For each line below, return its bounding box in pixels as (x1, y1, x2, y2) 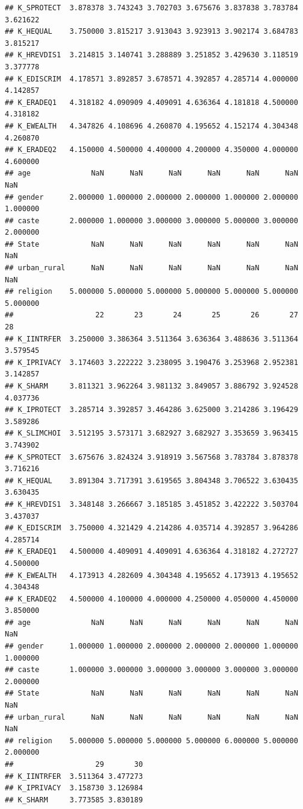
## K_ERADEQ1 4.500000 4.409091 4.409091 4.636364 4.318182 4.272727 (5, 547, 298, 556)
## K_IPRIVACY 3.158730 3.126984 (5, 784, 143, 793)
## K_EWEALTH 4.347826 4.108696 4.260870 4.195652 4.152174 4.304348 (5, 121, 298, 130)
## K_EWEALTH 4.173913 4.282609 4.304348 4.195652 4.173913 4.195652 (5, 571, 298, 580)
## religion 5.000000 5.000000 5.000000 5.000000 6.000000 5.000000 (5, 736, 298, 745)
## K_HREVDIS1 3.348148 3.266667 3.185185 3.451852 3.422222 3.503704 (5, 500, 298, 509)
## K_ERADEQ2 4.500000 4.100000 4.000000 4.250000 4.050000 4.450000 (5, 594, 298, 603)
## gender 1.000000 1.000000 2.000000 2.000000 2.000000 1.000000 (5, 642, 298, 651)
